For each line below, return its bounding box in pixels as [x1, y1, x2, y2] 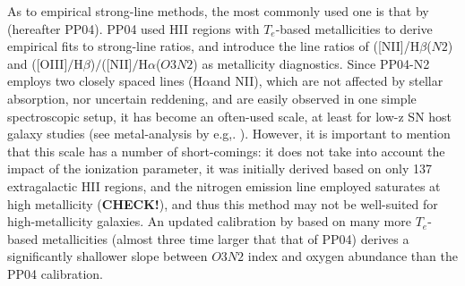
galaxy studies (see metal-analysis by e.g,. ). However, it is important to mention [7, 124, 451, 143]
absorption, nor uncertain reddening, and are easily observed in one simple [7, 88, 417, 107]
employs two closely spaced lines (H [7, 71, 203, 90]
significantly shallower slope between [7, 247, 208, 265]
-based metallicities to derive [275, 19, 433, 38]
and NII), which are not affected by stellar [211, 71, 443, 90]
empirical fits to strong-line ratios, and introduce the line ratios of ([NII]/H [7, 37, 420, 55]
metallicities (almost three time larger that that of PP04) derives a [41, 229, 409, 248]
